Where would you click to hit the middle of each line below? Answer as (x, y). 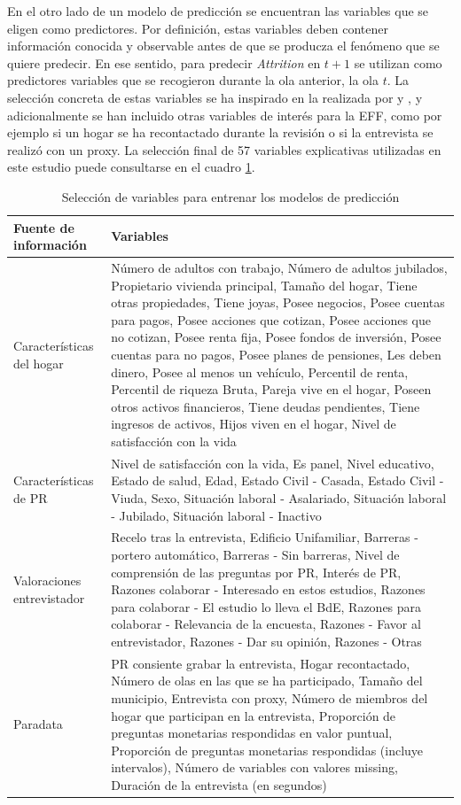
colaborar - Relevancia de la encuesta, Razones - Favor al (266, 624)
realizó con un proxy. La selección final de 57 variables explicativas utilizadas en (224, 149)
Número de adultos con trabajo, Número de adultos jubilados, (279, 267)
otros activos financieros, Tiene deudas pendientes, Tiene (266, 406)
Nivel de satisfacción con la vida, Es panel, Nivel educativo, (273, 463)
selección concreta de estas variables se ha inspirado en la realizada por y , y (215, 97)
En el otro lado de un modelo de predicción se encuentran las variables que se (218, 11)
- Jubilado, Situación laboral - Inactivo (216, 515)
